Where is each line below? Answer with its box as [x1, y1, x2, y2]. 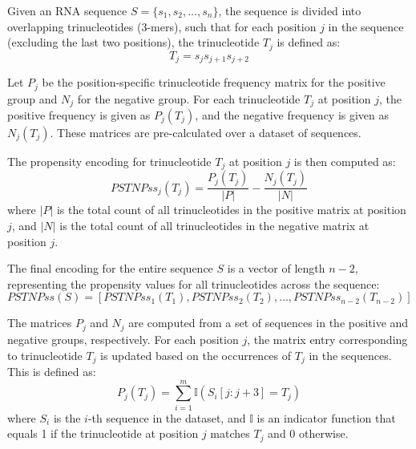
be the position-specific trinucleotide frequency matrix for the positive [42, 74, 386, 91]
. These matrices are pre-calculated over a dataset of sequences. [50, 124, 361, 140]
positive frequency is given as [7, 107, 151, 123]
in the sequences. [309, 346, 392, 363]
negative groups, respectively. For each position [7, 330, 239, 347]
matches [210, 425, 250, 442]
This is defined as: [7, 362, 96, 379]
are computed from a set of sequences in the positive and [128, 314, 409, 331]
